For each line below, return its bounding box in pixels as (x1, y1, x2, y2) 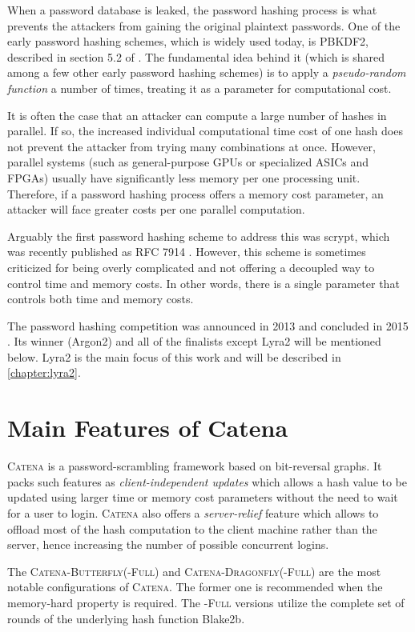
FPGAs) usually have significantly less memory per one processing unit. (7, 169, 361, 186)
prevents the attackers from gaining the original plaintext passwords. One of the (7, 17, 401, 34)
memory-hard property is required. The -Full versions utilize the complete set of (7, 594, 405, 610)
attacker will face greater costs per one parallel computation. (7, 201, 305, 218)
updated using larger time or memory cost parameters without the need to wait (7, 489, 398, 506)
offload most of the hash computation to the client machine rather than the (7, 520, 377, 537)
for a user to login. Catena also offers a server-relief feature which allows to (7, 504, 379, 521)
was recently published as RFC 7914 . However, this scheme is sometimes (7, 243, 366, 260)
